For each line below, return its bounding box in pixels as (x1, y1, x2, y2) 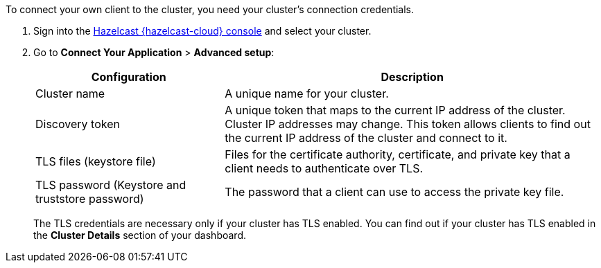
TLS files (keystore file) (35, 154, 156, 168)
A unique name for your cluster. (225, 87, 389, 100)
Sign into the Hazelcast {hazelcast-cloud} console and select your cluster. (33, 25, 372, 37)
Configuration (91, 70, 166, 84)
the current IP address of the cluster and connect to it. (225, 131, 507, 145)
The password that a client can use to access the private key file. (225, 185, 564, 199)
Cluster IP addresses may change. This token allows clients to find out (225, 117, 591, 131)
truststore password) (35, 192, 144, 206)
